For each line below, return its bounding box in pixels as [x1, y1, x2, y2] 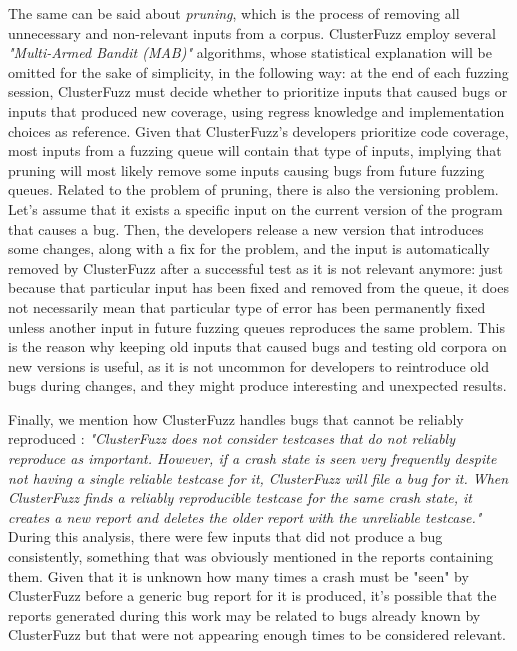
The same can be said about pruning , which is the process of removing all [8, 3, 460, 23]
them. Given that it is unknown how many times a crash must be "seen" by [8, 565, 469, 586]
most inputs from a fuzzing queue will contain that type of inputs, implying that [8, 140, 502, 161]
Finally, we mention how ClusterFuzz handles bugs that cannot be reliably [8, 408, 464, 429]
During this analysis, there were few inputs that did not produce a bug [8, 526, 443, 547]
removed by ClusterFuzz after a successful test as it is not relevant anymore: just [8, 257, 503, 278]
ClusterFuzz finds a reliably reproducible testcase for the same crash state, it [8, 487, 472, 508]
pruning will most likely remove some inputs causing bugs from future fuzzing [8, 159, 485, 180]
